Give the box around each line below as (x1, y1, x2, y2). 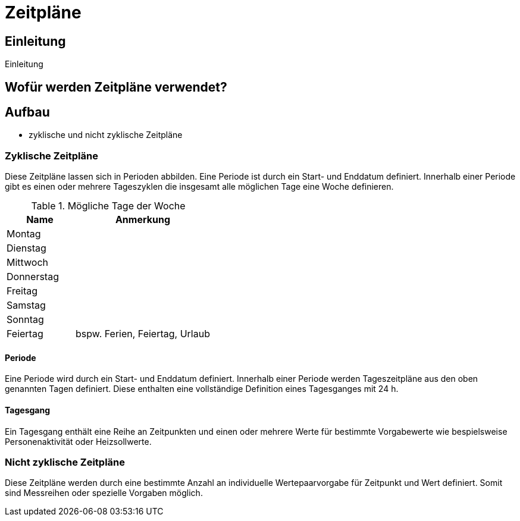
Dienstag (7, 242, 46, 255)
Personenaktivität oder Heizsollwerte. (5, 436, 152, 447)
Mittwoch (7, 256, 49, 269)
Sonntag (7, 313, 44, 326)
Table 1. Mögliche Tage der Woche (31, 200, 186, 212)
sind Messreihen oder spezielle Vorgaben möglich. (5, 488, 203, 498)
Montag (7, 228, 41, 240)
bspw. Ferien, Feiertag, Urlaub (75, 328, 210, 340)
